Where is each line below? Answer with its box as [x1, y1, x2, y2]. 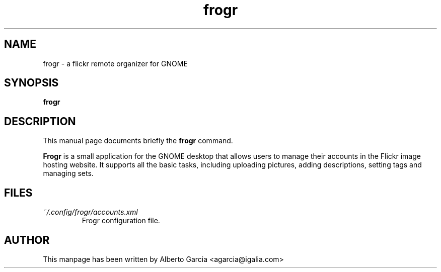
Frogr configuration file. [82, 216, 160, 225]
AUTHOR [4, 233, 50, 246]
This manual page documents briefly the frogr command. [43, 136, 233, 145]
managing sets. [43, 169, 94, 178]
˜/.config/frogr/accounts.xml [43, 208, 138, 217]
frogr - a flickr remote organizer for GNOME [43, 59, 188, 68]
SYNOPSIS [4, 76, 59, 89]
